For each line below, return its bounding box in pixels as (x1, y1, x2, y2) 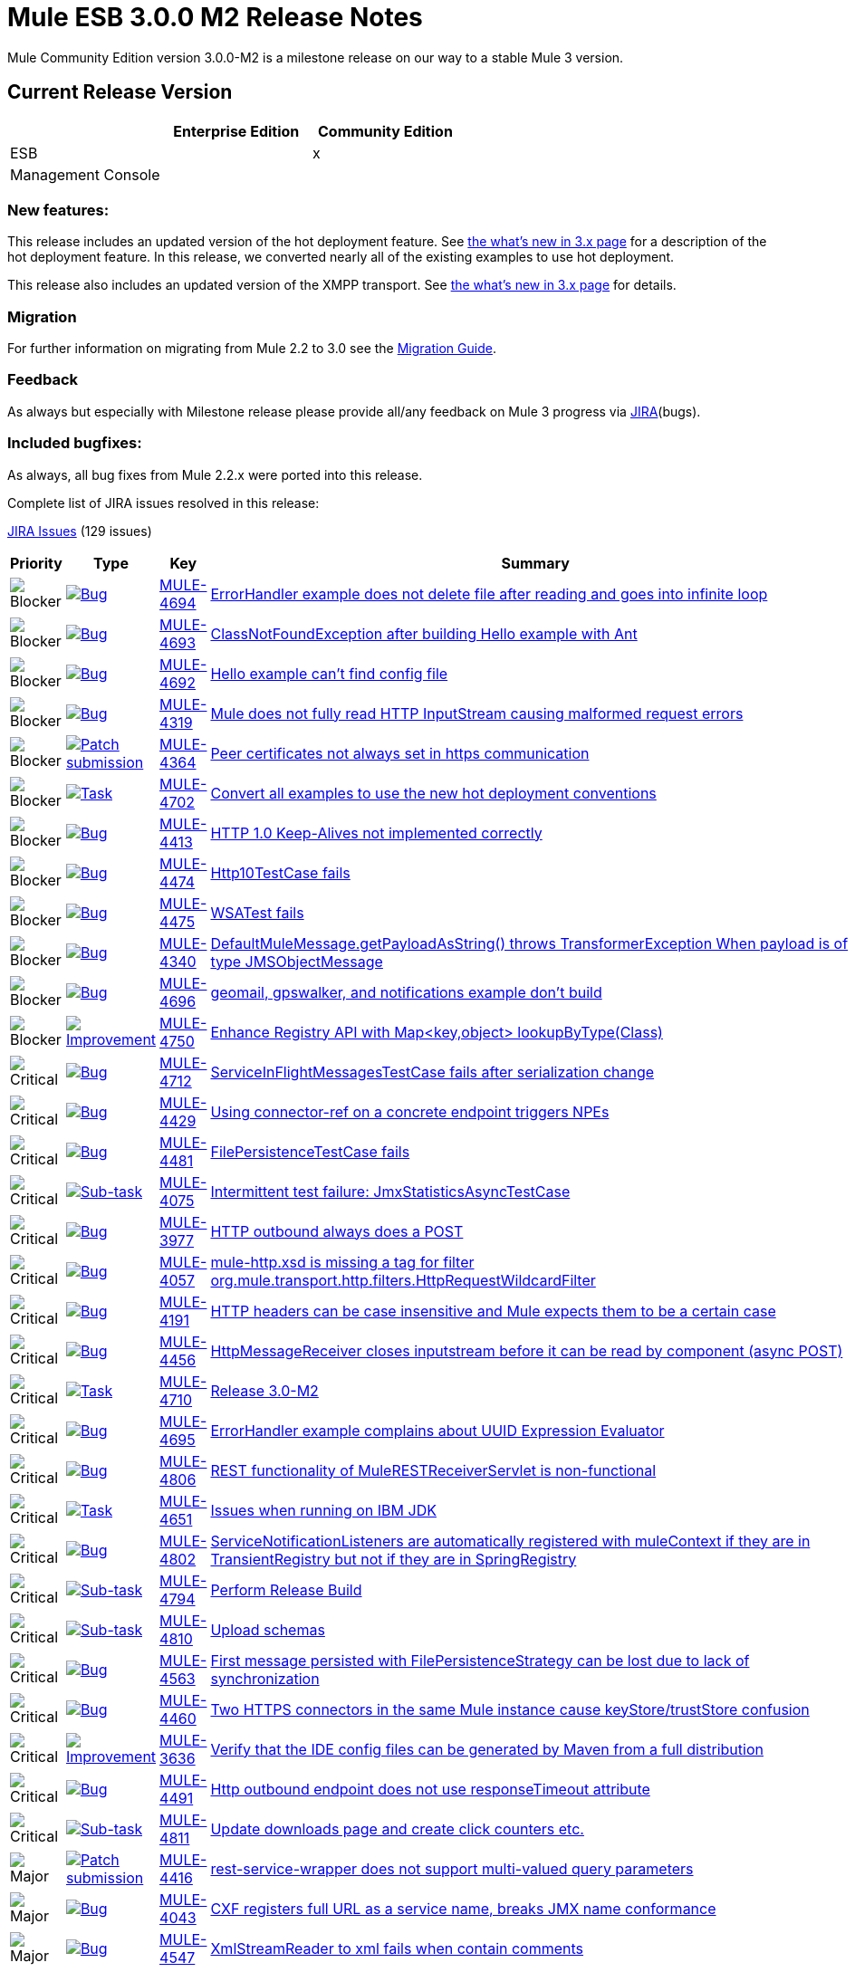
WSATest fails (210, 903, 304, 922)
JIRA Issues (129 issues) (7, 522, 152, 539)
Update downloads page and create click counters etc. (210, 1819, 584, 1838)
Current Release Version (7, 81, 233, 104)
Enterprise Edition (173, 121, 300, 140)
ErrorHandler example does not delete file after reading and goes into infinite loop (210, 584, 768, 603)
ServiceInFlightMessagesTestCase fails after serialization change (210, 1062, 655, 1081)
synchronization (210, 1669, 320, 1688)
